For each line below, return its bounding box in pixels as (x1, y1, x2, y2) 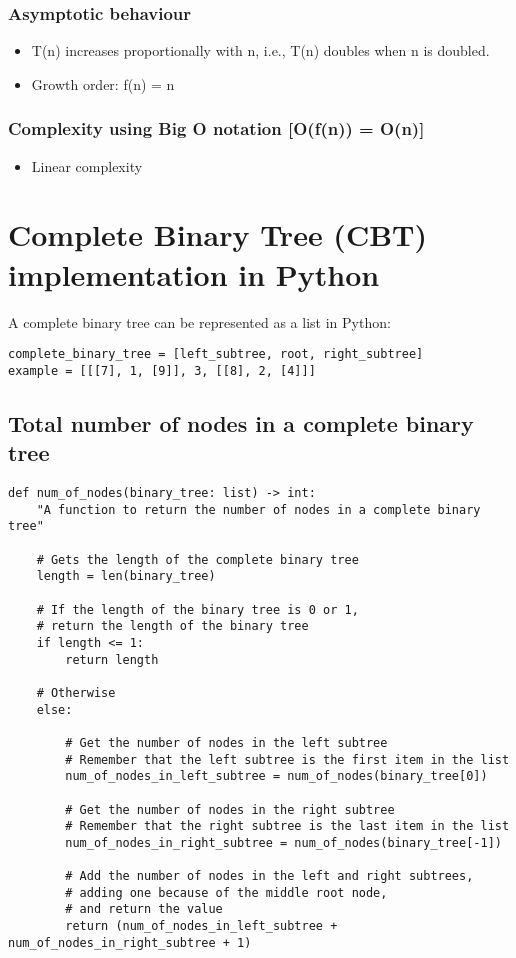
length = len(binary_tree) (36, 569, 216, 584)
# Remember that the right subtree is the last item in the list (65, 819, 510, 834)
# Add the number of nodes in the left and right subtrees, (65, 869, 474, 884)
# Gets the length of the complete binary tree (36, 552, 359, 567)
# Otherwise (36, 685, 116, 700)
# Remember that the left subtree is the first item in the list (65, 752, 510, 767)
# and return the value (65, 902, 223, 917)
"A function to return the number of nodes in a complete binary (36, 502, 481, 517)
